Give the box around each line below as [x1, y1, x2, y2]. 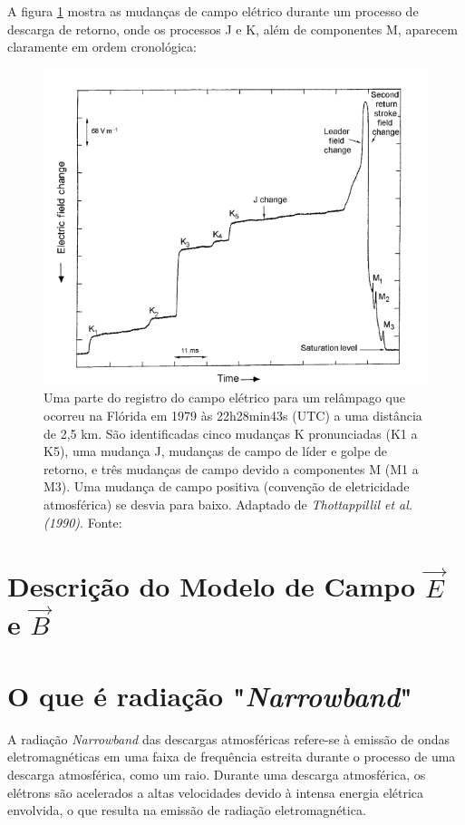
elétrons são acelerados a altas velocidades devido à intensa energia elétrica [7, 782, 424, 801]
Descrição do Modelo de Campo [7, 568, 416, 605]
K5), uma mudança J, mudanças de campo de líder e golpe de [44, 442, 388, 461]
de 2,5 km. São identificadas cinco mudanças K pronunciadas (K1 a [44, 423, 418, 442]
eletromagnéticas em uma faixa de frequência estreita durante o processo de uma [7, 747, 456, 766]
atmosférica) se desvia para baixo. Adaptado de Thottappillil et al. [44, 494, 413, 513]
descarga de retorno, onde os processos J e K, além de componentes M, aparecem [7, 19, 458, 38]
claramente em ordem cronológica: [7, 37, 197, 56]
